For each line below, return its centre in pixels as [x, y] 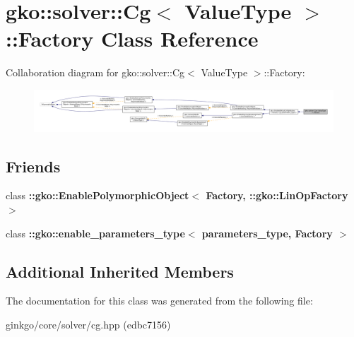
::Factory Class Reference [132, 39]
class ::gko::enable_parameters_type [95, 233]
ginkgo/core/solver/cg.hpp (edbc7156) [88, 324]
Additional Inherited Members [120, 271]
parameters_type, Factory [267, 233]
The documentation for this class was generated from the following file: [159, 301]
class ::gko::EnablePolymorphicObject [98, 195]
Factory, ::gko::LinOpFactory [277, 195]
